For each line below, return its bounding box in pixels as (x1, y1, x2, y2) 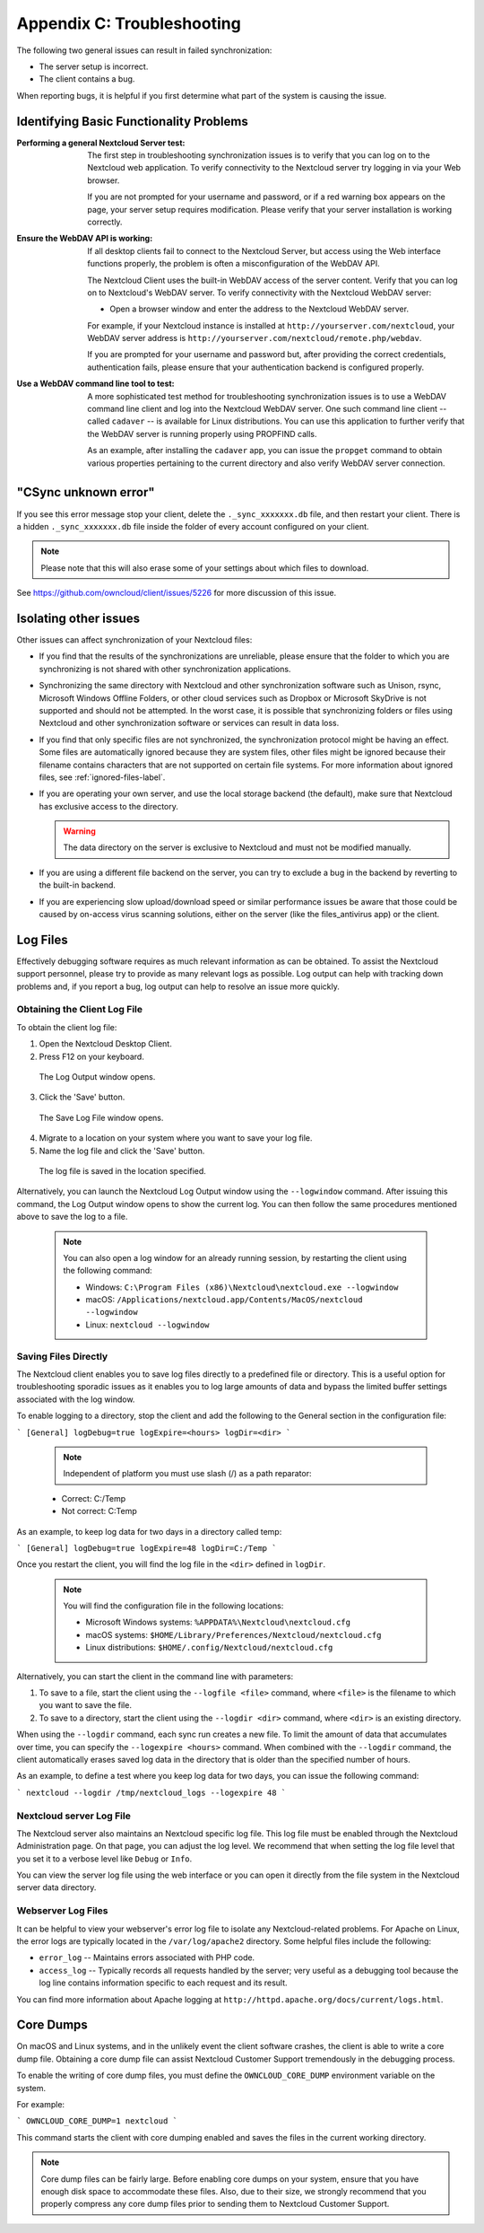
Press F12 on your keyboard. (39, 1051, 145, 1062)
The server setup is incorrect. (39, 61, 149, 72)
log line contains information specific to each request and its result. (39, 1977, 288, 1988)
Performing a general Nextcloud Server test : (16, 137, 186, 148)
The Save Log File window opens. (39, 1112, 164, 1123)
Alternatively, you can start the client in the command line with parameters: (16, 1670, 294, 1682)
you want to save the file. (39, 1700, 132, 1711)
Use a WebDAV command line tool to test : (16, 378, 175, 390)
